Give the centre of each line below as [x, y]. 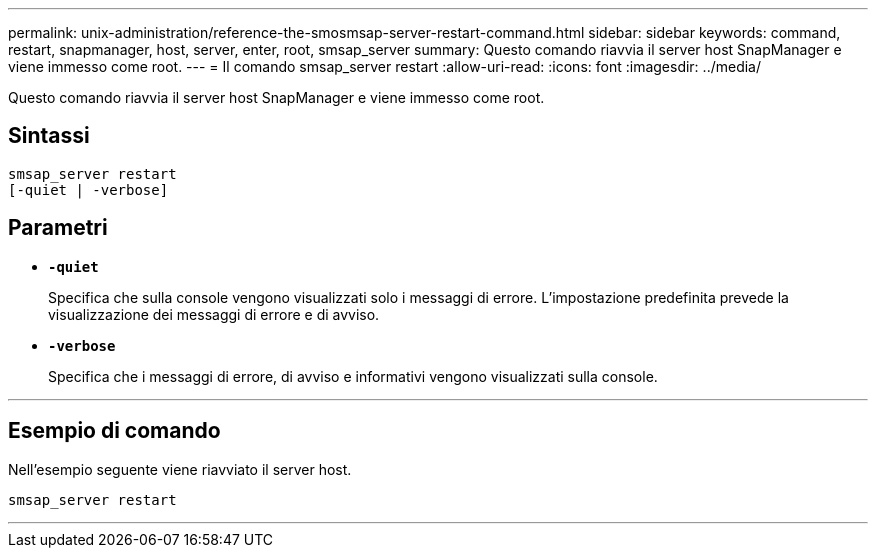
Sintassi [49, 136]
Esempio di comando [114, 431]
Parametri [58, 228]
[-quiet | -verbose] [88, 189]
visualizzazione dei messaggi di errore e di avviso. [214, 314]
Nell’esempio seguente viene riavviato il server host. [180, 469]
